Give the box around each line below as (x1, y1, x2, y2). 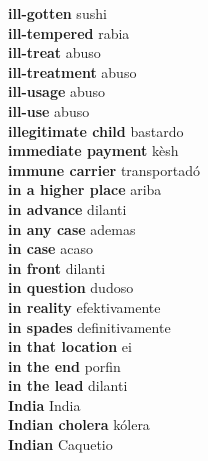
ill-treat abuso (8, 42, 101, 63)
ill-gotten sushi (8, 3, 107, 23)
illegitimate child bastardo (8, 120, 184, 141)
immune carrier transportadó (8, 159, 201, 180)
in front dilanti (8, 257, 106, 278)
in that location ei (8, 336, 132, 357)
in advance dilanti (8, 198, 127, 219)
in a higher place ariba (8, 179, 162, 200)
